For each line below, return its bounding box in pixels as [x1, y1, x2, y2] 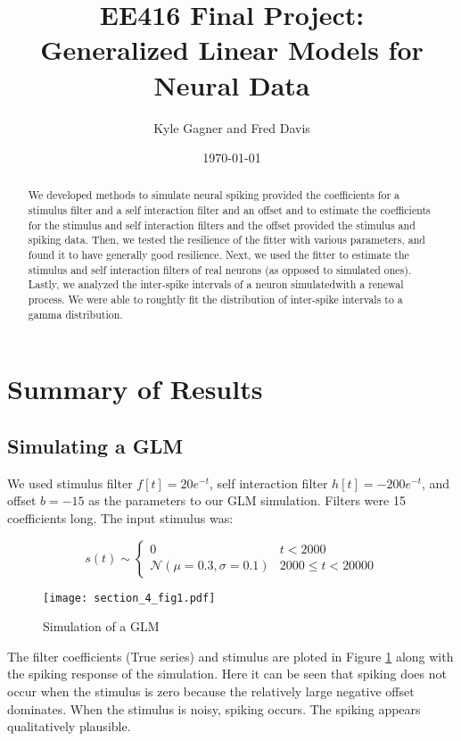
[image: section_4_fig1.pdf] [43, 591, 216, 604]
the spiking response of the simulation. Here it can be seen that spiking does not [7, 664, 447, 683]
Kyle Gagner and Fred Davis [153, 118, 310, 137]
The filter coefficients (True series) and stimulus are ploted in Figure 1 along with [7, 646, 454, 665]
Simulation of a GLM [43, 617, 160, 636]
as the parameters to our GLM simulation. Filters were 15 [88, 491, 406, 510]
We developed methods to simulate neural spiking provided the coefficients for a [28, 187, 399, 203]
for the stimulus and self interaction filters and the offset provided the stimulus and [28, 217, 416, 232]
